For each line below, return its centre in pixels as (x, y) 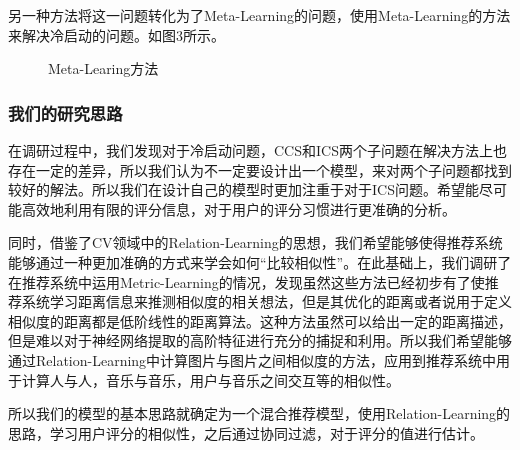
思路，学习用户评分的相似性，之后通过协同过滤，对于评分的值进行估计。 (246, 432)
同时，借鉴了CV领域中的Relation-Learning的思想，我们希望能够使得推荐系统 (255, 242)
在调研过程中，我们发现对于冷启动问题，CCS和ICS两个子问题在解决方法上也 (257, 150)
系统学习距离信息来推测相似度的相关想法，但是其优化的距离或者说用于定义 (266, 301)
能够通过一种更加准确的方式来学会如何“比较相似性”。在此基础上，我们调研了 (260, 261)
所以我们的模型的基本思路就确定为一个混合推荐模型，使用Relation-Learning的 (259, 413)
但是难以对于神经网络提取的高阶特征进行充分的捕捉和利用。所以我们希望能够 (260, 340)
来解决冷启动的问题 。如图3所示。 (116, 34)
